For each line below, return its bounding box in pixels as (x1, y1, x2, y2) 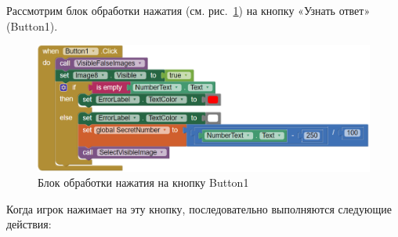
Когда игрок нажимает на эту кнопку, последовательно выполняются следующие (6, 200, 392, 217)
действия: (6, 216, 52, 232)
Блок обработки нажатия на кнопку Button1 (38, 174, 249, 191)
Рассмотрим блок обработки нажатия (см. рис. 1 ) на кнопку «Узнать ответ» (6, 2, 371, 18)
